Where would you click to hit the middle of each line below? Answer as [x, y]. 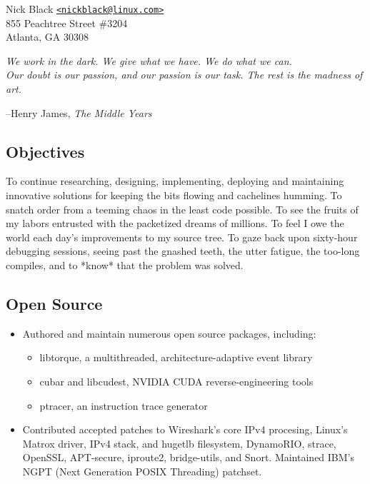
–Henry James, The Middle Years [79, 112]
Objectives [45, 151]
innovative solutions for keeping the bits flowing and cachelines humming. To [174, 195]
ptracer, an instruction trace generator [124, 405]
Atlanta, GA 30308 [47, 37]
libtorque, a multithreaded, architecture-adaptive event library [176, 357]
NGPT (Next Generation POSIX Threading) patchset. [142, 471]
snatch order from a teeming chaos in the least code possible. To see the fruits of [182, 209]
